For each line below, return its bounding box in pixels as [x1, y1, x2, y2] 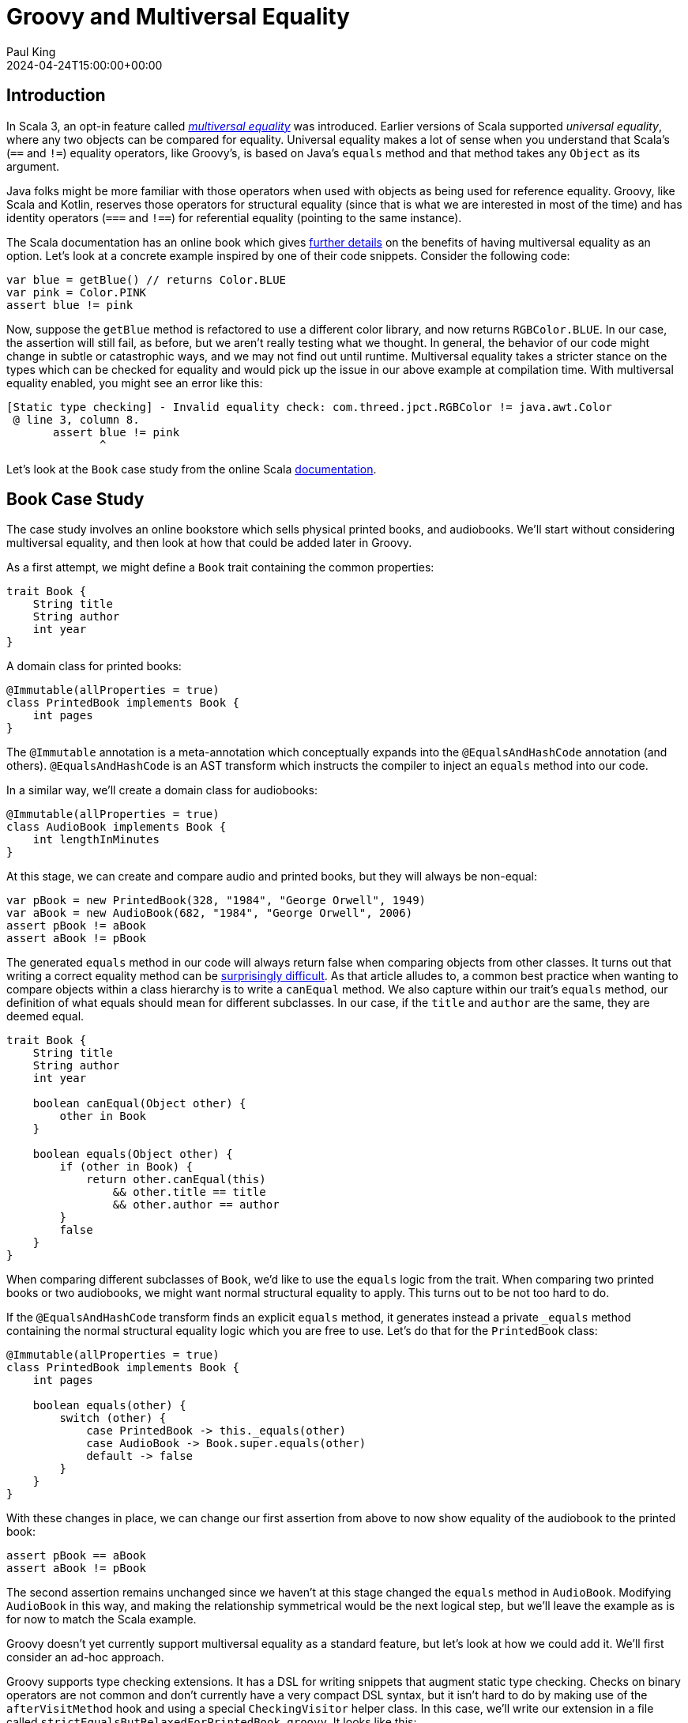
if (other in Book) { [59, 1160, 194, 1174]
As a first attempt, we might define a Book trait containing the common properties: [6, 560, 434, 575]
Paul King [6, 44, 56, 58]
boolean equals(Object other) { [32, 1148, 233, 1161]
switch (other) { [59, 1412, 167, 1425]
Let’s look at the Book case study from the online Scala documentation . [6, 462, 377, 476]
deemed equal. [6, 1009, 85, 1024]
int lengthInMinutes [32, 833, 160, 846]
